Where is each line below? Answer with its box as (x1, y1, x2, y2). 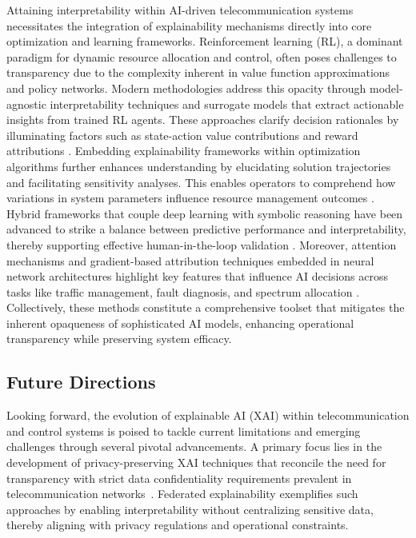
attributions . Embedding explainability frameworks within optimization (6, 142, 361, 159)
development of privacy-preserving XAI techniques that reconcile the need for (6, 454, 386, 471)
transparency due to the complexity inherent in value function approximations (6, 64, 390, 81)
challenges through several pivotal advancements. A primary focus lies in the (6, 438, 382, 455)
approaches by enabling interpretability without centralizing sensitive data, (6, 500, 374, 517)
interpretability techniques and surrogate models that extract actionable (50, 95, 404, 112)
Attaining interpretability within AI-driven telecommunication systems (6, 2, 354, 18)
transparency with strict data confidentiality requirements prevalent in (6, 469, 352, 486)
